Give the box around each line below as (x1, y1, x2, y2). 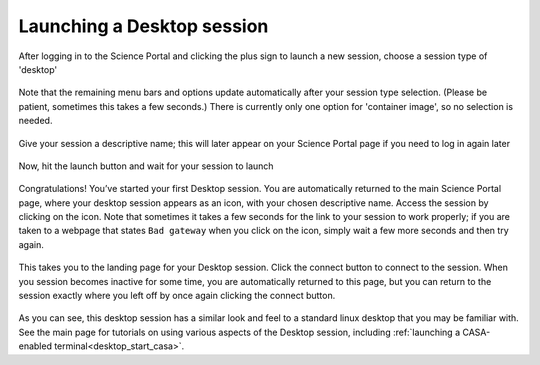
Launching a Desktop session (18, 15, 269, 37)
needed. (18, 115, 53, 127)
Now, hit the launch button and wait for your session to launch (18, 160, 274, 172)
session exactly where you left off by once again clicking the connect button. (18, 290, 336, 302)
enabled (18, 340, 52, 352)
